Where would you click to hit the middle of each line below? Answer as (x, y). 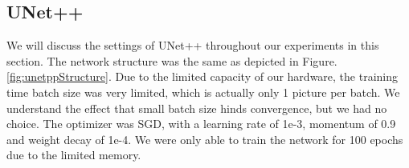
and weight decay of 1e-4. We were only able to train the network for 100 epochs (205, 139)
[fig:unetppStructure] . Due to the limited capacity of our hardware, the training (202, 76)
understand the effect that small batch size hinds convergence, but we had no (197, 108)
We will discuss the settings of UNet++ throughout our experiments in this (193, 45)
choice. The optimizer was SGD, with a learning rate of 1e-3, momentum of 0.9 (201, 124)
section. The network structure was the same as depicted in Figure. (172, 60)
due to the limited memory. (74, 155)
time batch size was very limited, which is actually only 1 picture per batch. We (203, 92)
